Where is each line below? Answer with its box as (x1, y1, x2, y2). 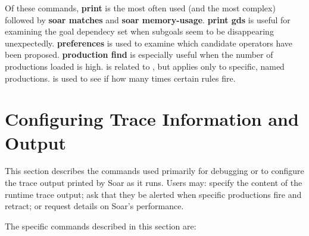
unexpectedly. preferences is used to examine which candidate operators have (5, 36, 293, 49)
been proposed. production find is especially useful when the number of (5, 48, 273, 61)
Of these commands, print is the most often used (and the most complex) (5, 2, 276, 14)
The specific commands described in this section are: (5, 219, 196, 232)
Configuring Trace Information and (5, 107, 299, 131)
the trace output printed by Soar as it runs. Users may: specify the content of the (5, 176, 302, 189)
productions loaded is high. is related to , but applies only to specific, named (5, 60, 285, 72)
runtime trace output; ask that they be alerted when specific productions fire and (5, 188, 302, 200)
